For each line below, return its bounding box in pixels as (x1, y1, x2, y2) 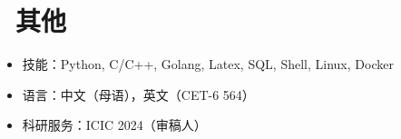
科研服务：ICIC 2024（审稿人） (22, 115, 207, 134)
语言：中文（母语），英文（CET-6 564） (22, 84, 255, 104)
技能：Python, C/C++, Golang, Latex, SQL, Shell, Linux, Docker (22, 55, 394, 74)
